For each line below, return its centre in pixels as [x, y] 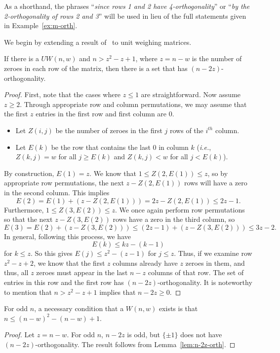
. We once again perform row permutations [180, 209]
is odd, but [143, 335]
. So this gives [51, 253]
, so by [218, 173]
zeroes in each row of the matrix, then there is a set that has [96, 68]
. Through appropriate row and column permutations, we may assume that [133, 104]
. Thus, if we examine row [213, 253]
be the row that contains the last [101, 147]
